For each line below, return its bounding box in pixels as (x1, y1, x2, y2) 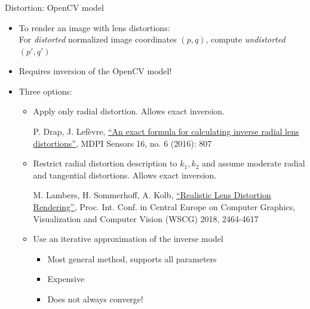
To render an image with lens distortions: (19, 21, 170, 34)
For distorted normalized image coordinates (19, 33, 177, 46)
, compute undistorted (205, 33, 286, 46)
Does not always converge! (47, 293, 143, 305)
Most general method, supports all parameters (47, 252, 217, 265)
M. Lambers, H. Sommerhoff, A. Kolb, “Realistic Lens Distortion (33, 189, 271, 201)
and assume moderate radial (202, 157, 305, 169)
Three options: (19, 84, 72, 97)
